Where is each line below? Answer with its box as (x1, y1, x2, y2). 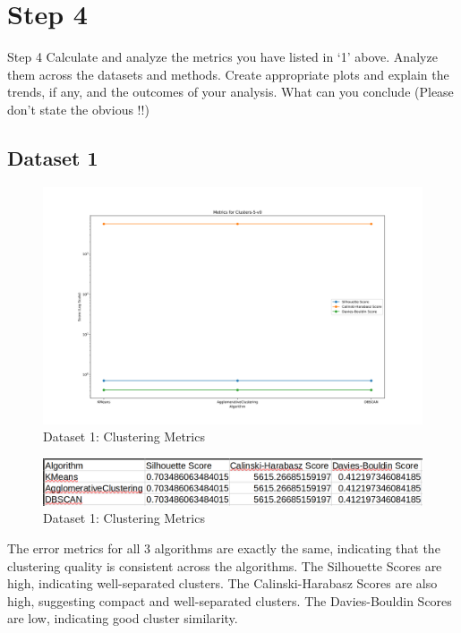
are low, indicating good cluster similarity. (7, 609, 238, 628)
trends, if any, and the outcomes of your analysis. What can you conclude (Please (7, 82, 454, 101)
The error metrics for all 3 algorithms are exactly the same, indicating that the (7, 539, 440, 558)
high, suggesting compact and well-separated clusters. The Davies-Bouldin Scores (7, 591, 452, 610)
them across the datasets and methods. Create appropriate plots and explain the (7, 64, 449, 83)
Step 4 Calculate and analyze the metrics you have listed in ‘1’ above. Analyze (7, 47, 438, 66)
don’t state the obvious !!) (7, 99, 149, 118)
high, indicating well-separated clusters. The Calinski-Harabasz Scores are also (7, 574, 438, 593)
